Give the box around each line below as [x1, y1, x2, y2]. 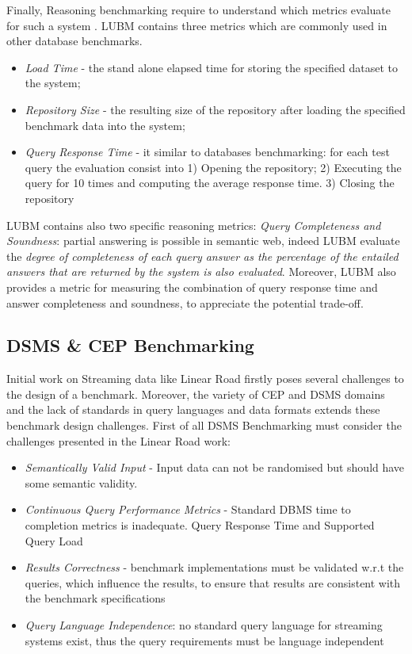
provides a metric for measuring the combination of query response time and [6, 278, 378, 295]
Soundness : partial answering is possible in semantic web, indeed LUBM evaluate [6, 232, 400, 249]
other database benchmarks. [6, 33, 143, 49]
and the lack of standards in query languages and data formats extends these [6, 401, 380, 418]
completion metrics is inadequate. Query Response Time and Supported [25, 517, 375, 534]
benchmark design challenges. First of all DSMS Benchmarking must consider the [6, 417, 402, 434]
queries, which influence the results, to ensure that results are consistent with [25, 574, 401, 591]
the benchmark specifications [25, 590, 166, 606]
